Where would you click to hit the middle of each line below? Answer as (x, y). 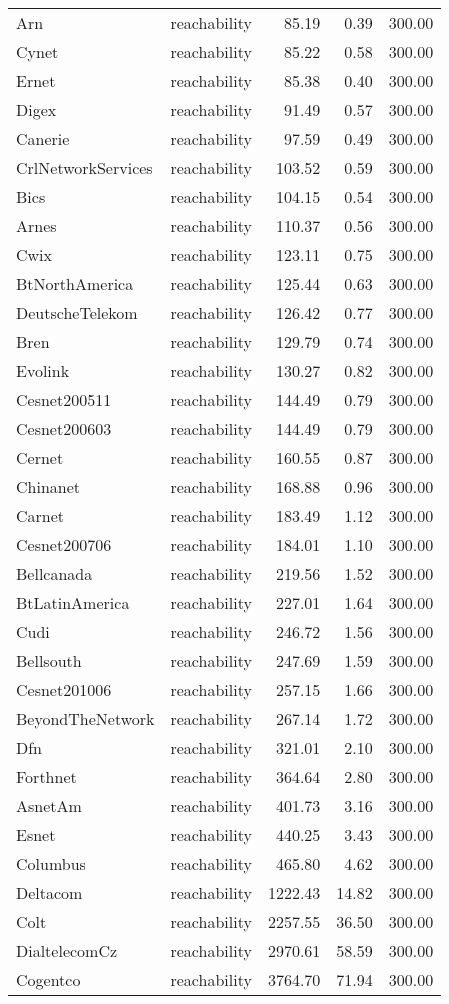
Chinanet (48, 486)
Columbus (51, 863)
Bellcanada (54, 573)
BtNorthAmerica (75, 283)
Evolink (43, 370)
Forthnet (46, 776)
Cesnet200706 (64, 544)
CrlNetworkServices (84, 167)
